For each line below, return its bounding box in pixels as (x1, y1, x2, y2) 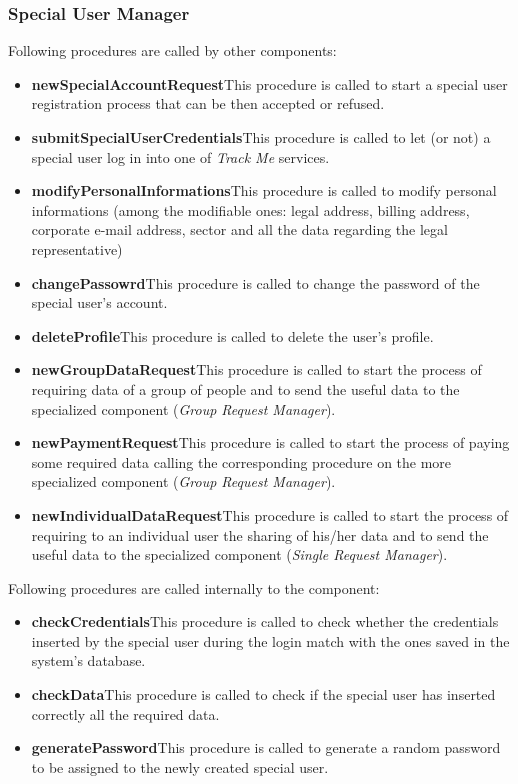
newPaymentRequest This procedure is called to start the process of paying (31, 432, 510, 453)
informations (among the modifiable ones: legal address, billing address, (31, 199, 470, 220)
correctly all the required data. (31, 703, 220, 724)
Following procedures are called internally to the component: (8, 577, 380, 598)
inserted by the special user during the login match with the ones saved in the (31, 630, 510, 651)
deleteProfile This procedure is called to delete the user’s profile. (31, 325, 434, 346)
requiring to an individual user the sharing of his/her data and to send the (31, 524, 489, 545)
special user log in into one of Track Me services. (31, 146, 330, 167)
